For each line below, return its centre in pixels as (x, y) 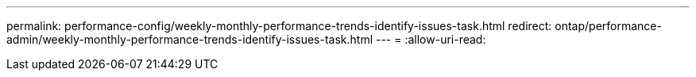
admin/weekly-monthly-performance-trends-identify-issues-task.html (190, 39)
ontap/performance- (608, 26)
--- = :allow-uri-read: (431, 39)
